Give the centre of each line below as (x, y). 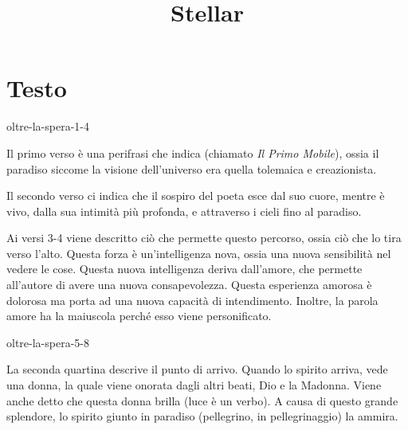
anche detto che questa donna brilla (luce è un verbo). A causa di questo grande (202, 400)
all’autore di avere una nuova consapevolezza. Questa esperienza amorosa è (189, 285)
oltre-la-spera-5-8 (48, 342)
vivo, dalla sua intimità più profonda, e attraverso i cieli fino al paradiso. (184, 211)
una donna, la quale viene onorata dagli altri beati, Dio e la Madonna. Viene (194, 385)
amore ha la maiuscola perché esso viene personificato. (139, 316)
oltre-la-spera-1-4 (48, 126)
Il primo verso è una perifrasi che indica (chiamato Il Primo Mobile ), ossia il (193, 152)
